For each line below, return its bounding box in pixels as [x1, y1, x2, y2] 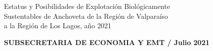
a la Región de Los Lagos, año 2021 [4, 20, 111, 31]
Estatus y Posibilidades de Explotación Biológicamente [4, 1, 170, 11]
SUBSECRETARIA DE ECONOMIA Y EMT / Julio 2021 [4, 37, 210, 47]
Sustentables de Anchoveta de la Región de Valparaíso [4, 10, 168, 21]
